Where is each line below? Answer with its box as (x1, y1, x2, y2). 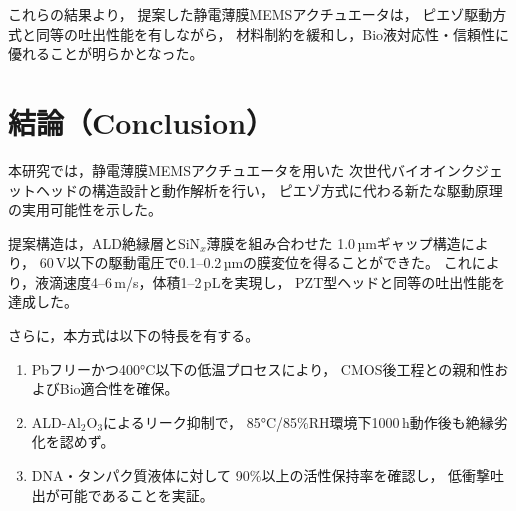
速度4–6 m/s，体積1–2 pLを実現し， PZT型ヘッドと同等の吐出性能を (63, 271, 506, 292)
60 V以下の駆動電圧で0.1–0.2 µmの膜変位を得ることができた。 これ (39, 252, 472, 273)
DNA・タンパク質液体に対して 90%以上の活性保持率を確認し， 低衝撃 (31, 465, 491, 486)
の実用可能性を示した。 (8, 199, 162, 220)
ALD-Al (31, 411, 81, 432)
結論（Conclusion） (8, 101, 275, 142)
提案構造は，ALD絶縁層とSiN (8, 232, 201, 253)
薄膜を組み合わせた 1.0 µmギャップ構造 (206, 232, 461, 253)
